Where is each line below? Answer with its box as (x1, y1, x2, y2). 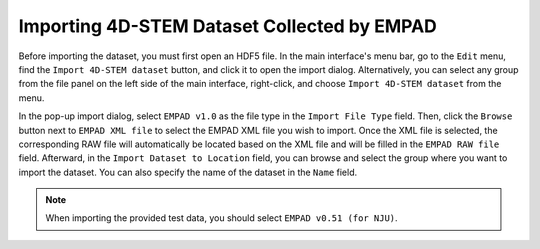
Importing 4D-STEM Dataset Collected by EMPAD (18, 15, 437, 37)
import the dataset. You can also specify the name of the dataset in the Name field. (18, 166, 358, 178)
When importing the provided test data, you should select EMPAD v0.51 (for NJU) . (45, 212, 399, 224)
